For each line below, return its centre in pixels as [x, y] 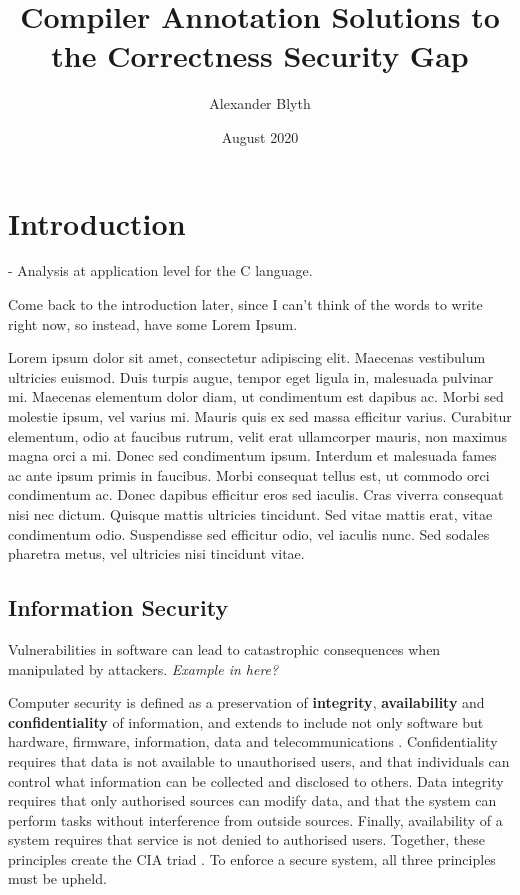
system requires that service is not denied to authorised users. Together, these [246, 839]
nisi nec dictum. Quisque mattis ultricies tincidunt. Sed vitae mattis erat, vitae [250, 513]
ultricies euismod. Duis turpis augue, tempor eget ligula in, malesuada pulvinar [251, 376]
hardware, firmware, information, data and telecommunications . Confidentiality [253, 741]
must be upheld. [57, 878]
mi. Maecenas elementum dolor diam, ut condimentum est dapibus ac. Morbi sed [256, 396]
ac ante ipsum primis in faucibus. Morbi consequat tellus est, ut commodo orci [249, 474]
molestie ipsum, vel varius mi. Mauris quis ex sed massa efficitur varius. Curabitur [260, 416]
